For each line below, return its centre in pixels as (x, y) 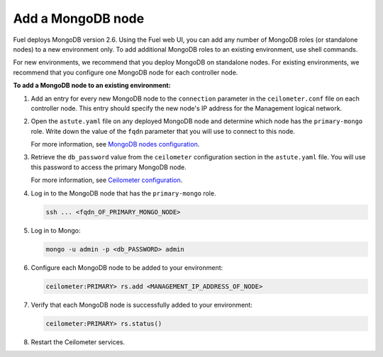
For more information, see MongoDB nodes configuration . (115, 144)
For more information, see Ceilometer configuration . (107, 180)
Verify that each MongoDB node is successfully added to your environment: (142, 305)
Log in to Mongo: (56, 230)
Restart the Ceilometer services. (78, 342)
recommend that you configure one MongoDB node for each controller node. (126, 72)
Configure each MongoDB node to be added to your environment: (127, 267)
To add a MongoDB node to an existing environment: (92, 86)
